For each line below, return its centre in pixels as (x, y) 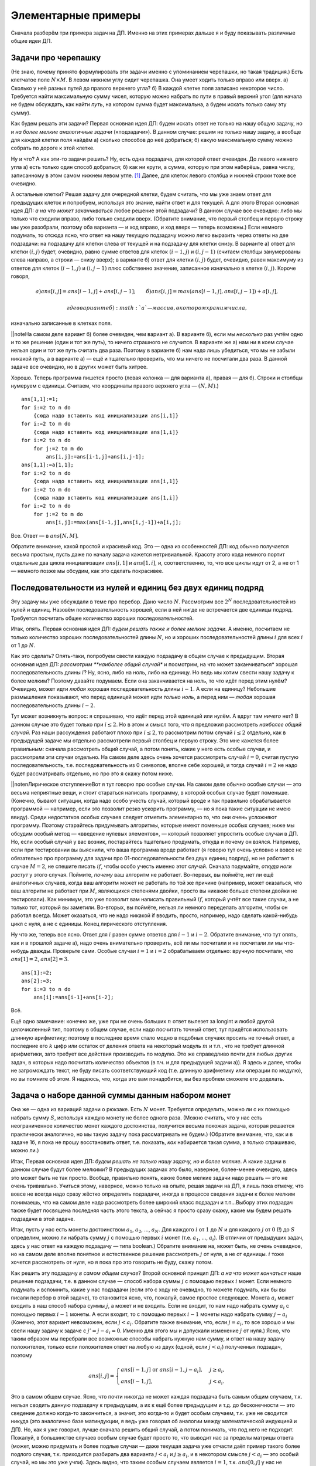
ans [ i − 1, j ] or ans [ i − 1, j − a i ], (162, 1370)
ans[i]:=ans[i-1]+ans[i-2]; (73, 997)
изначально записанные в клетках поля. (61, 323)
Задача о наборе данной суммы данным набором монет (121, 1096)
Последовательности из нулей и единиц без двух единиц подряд (137, 587)
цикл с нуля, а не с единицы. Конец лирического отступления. (89, 924)
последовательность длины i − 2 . (53, 705)
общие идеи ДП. (31, 40)
